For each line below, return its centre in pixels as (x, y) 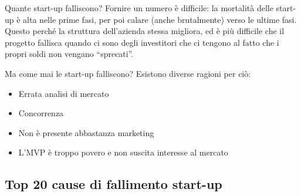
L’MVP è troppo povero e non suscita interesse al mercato (123, 152)
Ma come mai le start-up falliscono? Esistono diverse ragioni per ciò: (128, 73)
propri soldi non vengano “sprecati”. (69, 54)
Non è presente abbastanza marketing (86, 132)
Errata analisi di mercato (64, 93)
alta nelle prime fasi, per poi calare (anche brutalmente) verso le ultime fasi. (160, 19)
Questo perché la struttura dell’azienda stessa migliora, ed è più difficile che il (145, 31)
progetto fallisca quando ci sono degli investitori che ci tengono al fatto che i (142, 42)
